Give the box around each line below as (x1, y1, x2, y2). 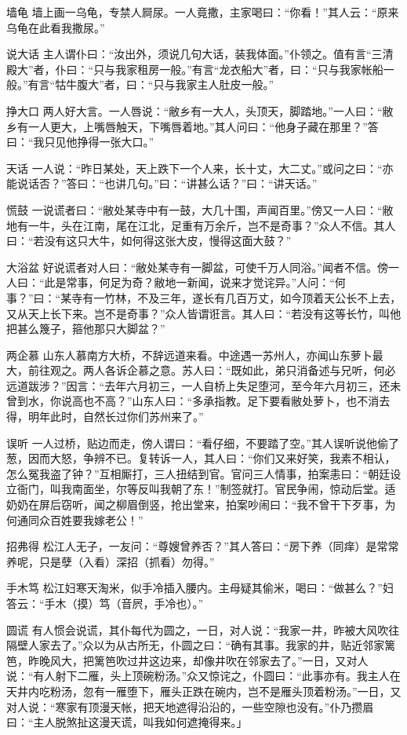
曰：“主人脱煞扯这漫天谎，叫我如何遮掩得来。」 (6, 714, 248, 730)
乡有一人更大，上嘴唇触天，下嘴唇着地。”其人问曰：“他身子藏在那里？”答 (6, 118, 379, 134)
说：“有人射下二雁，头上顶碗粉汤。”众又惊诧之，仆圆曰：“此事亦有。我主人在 (6, 667, 401, 684)
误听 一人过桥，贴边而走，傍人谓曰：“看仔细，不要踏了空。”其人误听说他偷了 (6, 434, 399, 451)
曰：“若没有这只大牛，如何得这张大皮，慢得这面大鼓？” (6, 232, 292, 249)
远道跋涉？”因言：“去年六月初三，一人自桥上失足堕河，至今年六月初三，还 (6, 377, 391, 393)
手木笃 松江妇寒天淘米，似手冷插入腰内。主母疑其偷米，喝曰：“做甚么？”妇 (6, 580, 394, 596)
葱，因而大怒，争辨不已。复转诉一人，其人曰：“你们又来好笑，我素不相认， (6, 450, 396, 466)
